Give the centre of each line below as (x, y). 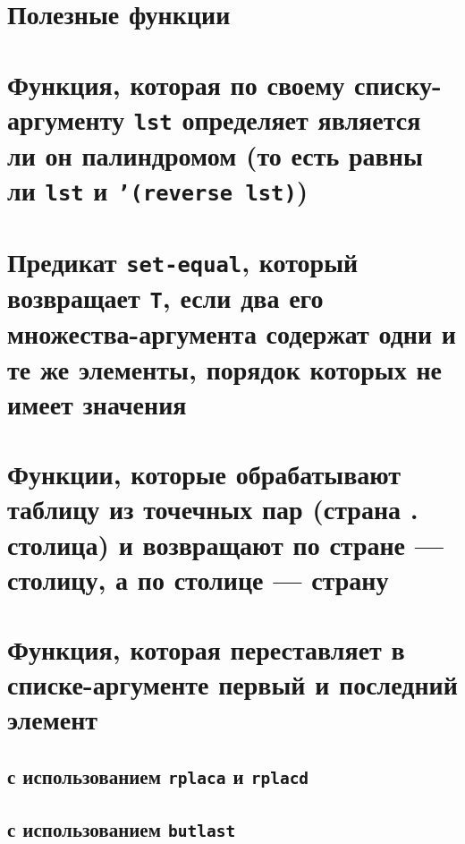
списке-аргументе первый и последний (232, 684)
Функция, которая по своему (176, 84)
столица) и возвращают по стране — (225, 544)
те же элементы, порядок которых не (224, 368)
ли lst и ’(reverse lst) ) (158, 190)
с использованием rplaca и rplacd (158, 776)
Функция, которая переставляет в (206, 649)
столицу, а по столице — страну (198, 579)
